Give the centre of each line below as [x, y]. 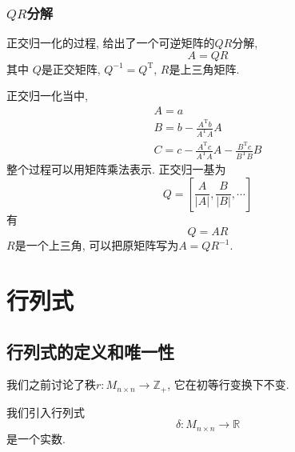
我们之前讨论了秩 [51, 384]
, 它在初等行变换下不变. [228, 384]
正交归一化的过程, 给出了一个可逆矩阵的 [111, 43]
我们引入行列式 [46, 412]
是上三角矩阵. [204, 68]
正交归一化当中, [47, 96]
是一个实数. [36, 438]
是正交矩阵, [71, 68]
